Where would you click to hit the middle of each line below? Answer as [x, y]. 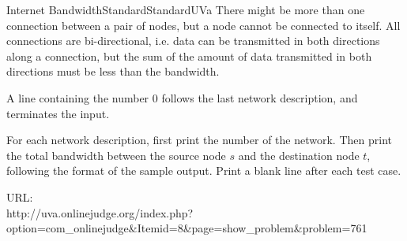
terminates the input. [58, 113]
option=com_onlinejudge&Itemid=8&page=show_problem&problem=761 [187, 228]
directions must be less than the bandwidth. [113, 71]
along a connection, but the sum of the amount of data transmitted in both [189, 56]
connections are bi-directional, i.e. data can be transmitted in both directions [193, 41]
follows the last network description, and [260, 97]
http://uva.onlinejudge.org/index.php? [100, 212]
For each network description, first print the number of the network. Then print [199, 140]
